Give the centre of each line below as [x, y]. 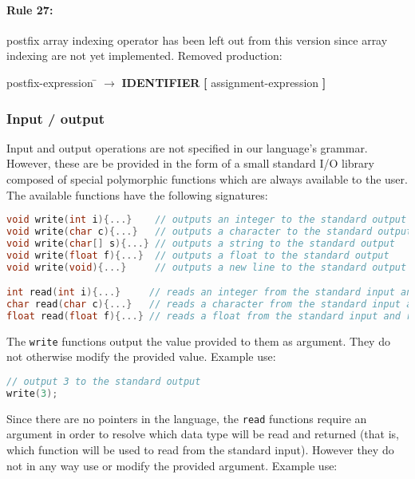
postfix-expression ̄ [52, 82]
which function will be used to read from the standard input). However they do [200, 450]
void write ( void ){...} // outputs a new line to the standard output [207, 267]
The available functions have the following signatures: [137, 194]
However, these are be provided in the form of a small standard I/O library [190, 163]
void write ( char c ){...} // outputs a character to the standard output [209, 232]
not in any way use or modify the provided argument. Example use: [172, 465]
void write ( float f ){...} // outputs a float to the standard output [198, 255]
